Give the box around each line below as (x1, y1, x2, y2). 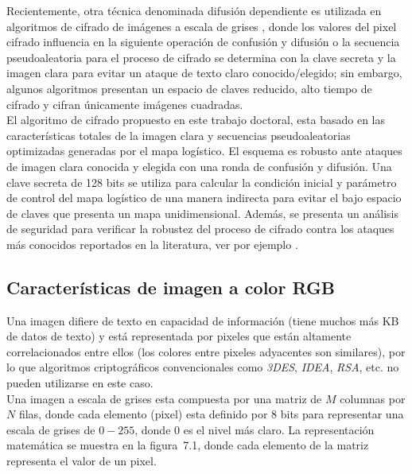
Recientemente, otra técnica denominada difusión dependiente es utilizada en (6, 2, 382, 18)
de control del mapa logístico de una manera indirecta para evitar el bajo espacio (6, 189, 402, 206)
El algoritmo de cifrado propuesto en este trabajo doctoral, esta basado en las (6, 111, 385, 128)
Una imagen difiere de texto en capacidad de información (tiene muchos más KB (6, 312, 399, 328)
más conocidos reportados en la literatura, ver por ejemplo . (6, 235, 298, 252)
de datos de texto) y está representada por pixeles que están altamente (6, 328, 352, 344)
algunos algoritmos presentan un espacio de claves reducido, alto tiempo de (6, 80, 372, 96)
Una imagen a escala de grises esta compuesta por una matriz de (6, 390, 322, 406)
